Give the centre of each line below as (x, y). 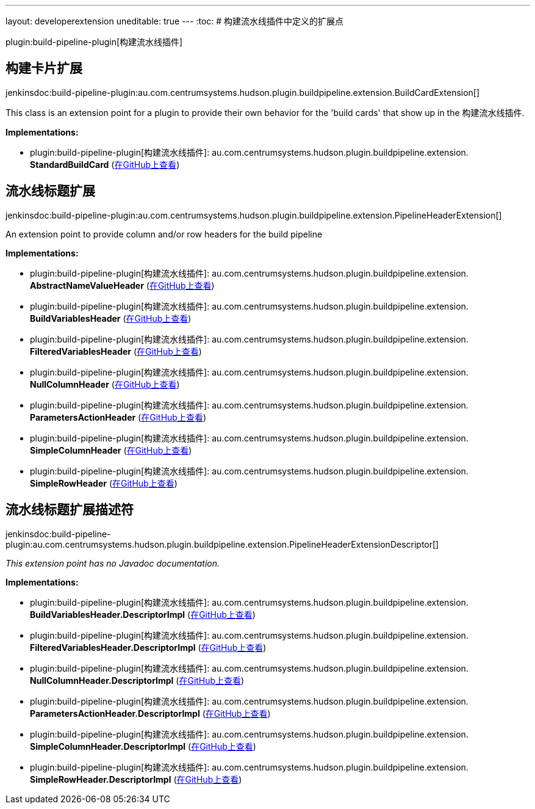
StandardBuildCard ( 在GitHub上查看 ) (105, 164)
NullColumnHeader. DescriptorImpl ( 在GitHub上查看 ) (137, 680)
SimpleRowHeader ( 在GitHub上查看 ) (104, 483)
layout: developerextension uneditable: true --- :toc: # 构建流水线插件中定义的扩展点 (175, 21)
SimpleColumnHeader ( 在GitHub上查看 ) (111, 450)
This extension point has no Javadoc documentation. (113, 563)
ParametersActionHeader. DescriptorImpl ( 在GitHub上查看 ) (150, 713)
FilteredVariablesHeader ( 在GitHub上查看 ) (116, 351)
